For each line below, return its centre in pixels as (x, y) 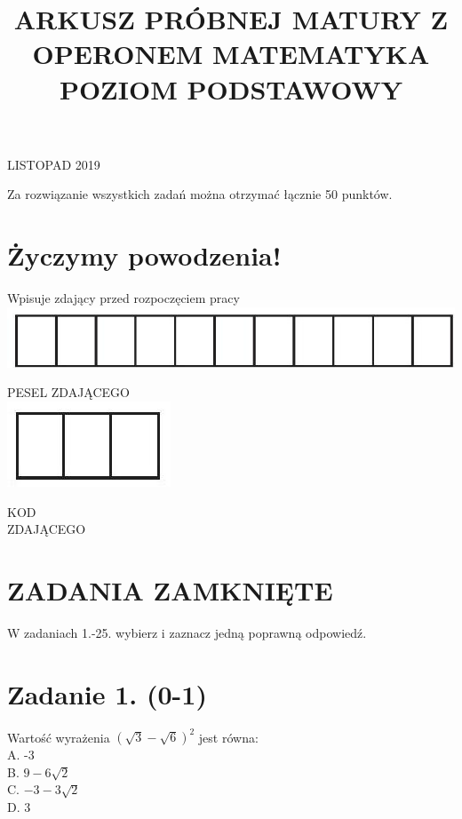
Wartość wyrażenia (59, 737)
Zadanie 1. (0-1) (107, 693)
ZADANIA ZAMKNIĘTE (170, 590)
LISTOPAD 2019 (54, 164)
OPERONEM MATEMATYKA (231, 54)
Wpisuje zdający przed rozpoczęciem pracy (123, 298)
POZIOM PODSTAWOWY (231, 88)
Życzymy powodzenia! (144, 255)
